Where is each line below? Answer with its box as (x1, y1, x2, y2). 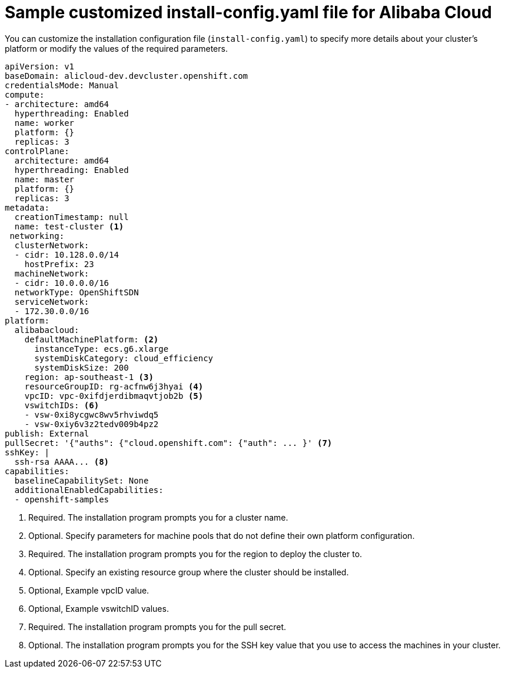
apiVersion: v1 (5, 61, 75, 71)
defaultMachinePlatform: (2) (24, 334, 159, 344)
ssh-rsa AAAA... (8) (14, 457, 109, 467)
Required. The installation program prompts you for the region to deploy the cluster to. (28, 548, 363, 559)
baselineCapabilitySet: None (14, 475, 149, 485)
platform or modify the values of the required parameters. (5, 43, 228, 54)
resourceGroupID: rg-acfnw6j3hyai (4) (24, 381, 204, 391)
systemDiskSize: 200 (34, 362, 129, 372)
